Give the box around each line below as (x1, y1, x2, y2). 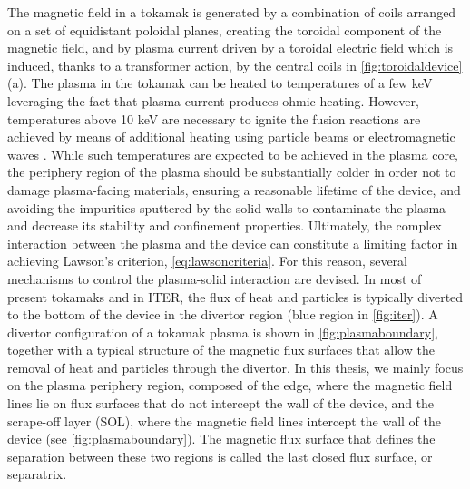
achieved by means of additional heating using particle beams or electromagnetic (7, 127, 455, 146)
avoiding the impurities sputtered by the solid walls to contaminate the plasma (7, 198, 446, 217)
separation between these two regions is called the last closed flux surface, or (7, 446, 433, 465)
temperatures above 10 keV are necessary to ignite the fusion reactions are (7, 109, 421, 128)
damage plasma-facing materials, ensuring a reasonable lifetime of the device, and (7, 180, 461, 199)
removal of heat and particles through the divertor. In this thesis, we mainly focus (7, 357, 464, 377)
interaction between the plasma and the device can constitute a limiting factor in (7, 233, 458, 252)
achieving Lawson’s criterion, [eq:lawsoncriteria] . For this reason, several (7, 251, 407, 270)
